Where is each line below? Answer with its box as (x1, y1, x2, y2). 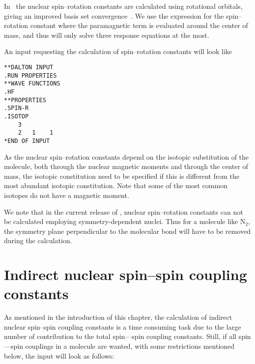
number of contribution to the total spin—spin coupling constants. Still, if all (4, 331, 236, 341)
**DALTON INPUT (4, 63, 54, 71)
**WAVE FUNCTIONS (4, 80, 60, 87)
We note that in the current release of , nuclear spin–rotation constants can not (4, 206, 243, 217)
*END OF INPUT (4, 137, 50, 144)
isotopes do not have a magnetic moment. (4, 190, 129, 200)
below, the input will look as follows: (4, 350, 114, 361)
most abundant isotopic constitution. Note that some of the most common (4, 180, 227, 191)
